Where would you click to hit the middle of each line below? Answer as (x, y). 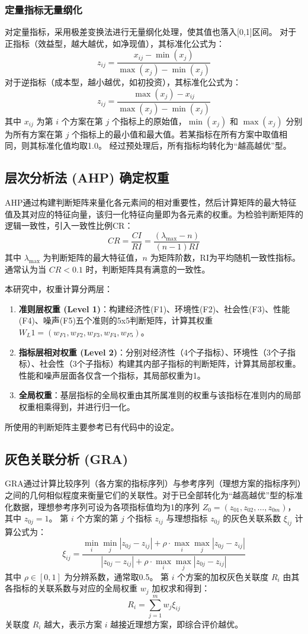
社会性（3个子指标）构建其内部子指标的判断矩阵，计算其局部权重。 (170, 364)
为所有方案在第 (34, 134)
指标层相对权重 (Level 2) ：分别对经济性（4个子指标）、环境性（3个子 (153, 352)
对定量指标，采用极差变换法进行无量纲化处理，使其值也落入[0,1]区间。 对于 (151, 32)
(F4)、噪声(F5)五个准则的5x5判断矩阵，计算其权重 (116, 320)
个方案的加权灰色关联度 (223, 576)
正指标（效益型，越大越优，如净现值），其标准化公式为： (115, 43)
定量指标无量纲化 (44, 9)
